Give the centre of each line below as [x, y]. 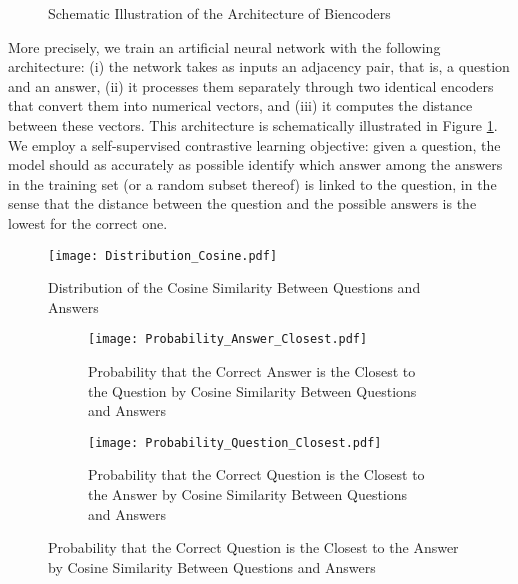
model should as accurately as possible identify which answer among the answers [255, 164]
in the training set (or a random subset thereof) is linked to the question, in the [252, 183]
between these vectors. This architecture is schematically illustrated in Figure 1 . [253, 124]
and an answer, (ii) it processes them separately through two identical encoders [251, 85]
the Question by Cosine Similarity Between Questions [252, 390]
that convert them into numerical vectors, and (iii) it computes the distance [240, 105]
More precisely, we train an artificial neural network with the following [224, 46]
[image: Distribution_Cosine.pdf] [163, 255]
